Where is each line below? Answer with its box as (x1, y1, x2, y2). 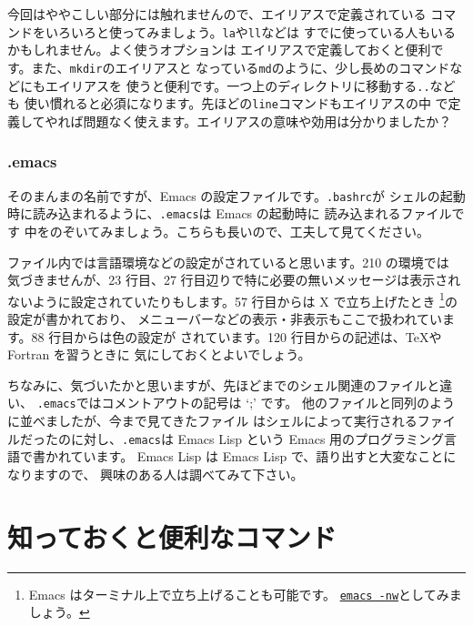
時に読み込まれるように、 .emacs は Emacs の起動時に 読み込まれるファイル (7, 204, 452, 223)
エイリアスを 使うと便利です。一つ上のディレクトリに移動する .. (45, 76, 430, 95)
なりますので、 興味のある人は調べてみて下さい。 (7, 464, 304, 483)
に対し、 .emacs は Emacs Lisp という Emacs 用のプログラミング (70, 429, 445, 448)
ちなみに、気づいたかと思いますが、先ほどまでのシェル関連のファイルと (7, 375, 440, 394)
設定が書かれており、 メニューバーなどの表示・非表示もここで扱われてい (7, 308, 442, 328)
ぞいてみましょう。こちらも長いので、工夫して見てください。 (62, 221, 429, 240)
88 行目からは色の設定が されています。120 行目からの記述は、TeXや (31, 327, 442, 346)
